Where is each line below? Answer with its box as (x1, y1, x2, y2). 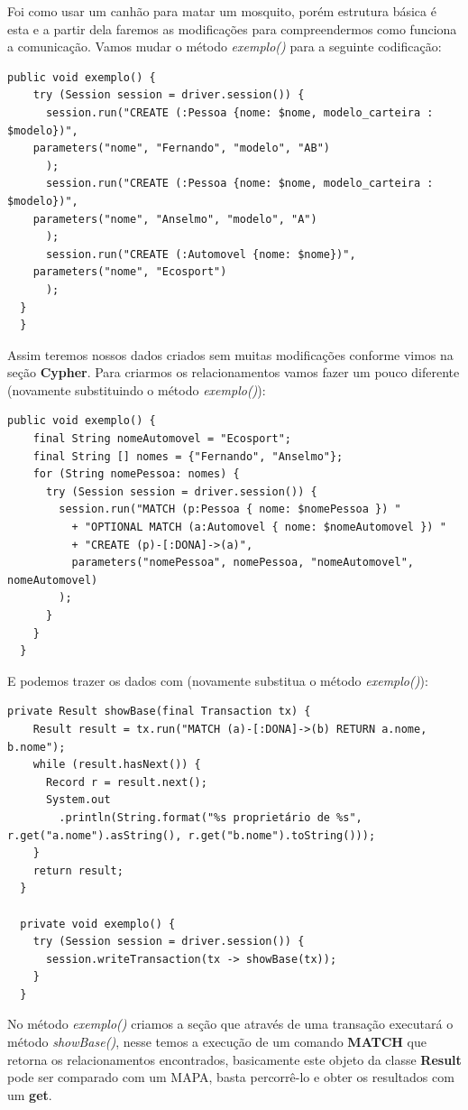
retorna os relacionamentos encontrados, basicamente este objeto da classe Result (7, 1050, 462, 1068)
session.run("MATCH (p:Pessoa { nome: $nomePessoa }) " (59, 503, 401, 516)
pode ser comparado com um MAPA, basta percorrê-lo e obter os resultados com (7, 1068, 454, 1087)
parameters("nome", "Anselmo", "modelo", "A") (32, 212, 317, 226)
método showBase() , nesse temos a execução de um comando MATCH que (7, 1032, 427, 1051)
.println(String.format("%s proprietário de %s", (59, 810, 362, 824)
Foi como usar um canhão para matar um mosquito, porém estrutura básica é (7, 2, 436, 20)
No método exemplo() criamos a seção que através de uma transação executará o (7, 1014, 454, 1033)
